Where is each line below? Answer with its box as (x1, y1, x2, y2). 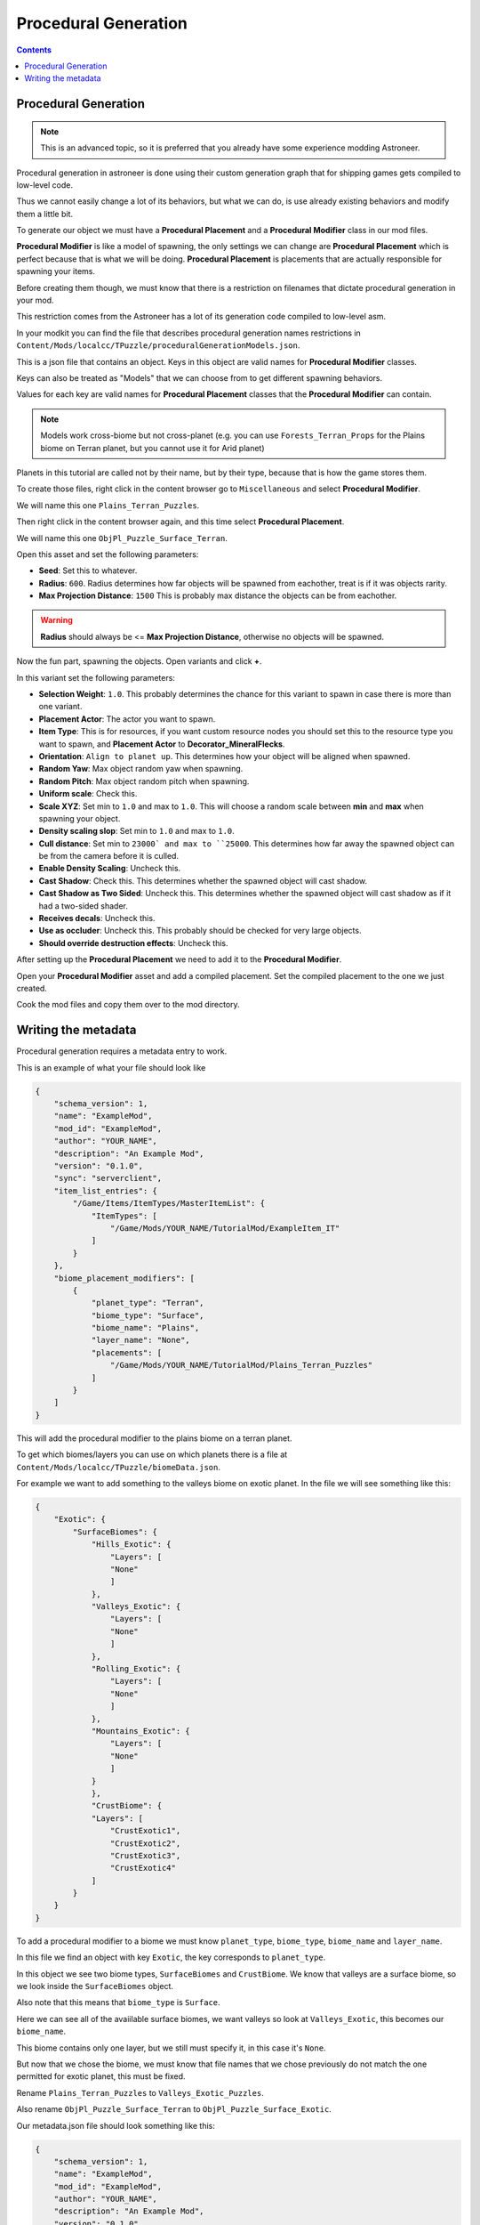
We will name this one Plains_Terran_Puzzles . (16, 499, 200, 511)
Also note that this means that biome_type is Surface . (16, 1997, 221, 2008)
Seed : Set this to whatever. (38, 565, 138, 576)
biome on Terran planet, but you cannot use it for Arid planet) (40, 442, 266, 453)
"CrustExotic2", (109, 1838, 181, 1849)
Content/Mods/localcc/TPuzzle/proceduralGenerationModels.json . (16, 340, 300, 351)
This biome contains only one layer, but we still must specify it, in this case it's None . (16, 2043, 326, 2053)
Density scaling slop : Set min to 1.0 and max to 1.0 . (38, 826, 235, 837)
